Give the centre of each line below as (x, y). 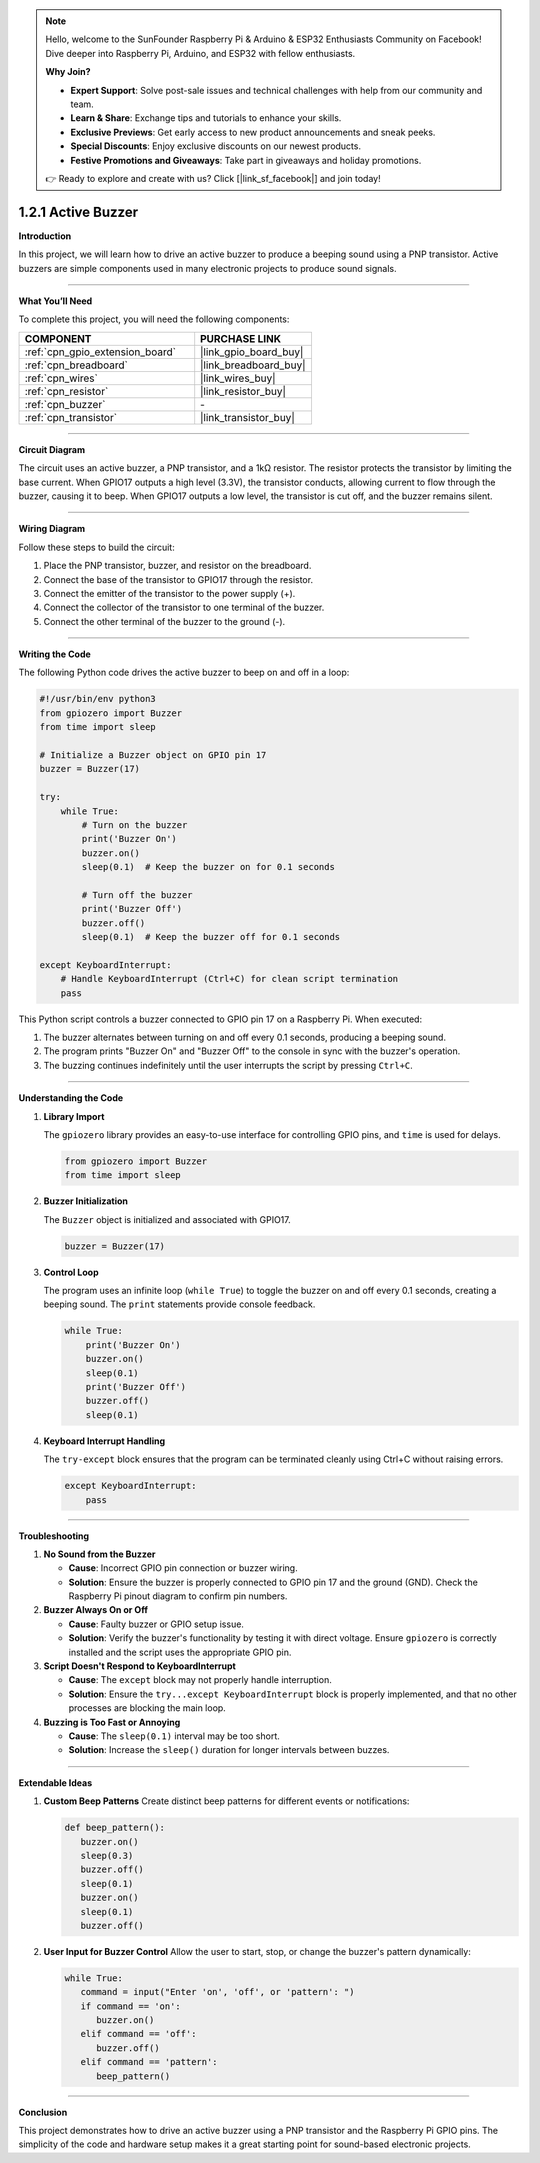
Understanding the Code (71, 1098)
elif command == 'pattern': (149, 2062)
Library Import (74, 1116)
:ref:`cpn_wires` (61, 378)
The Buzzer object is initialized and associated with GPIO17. (167, 1219)
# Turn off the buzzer (137, 894)
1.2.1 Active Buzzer (78, 211)
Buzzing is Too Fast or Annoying (112, 1722)
